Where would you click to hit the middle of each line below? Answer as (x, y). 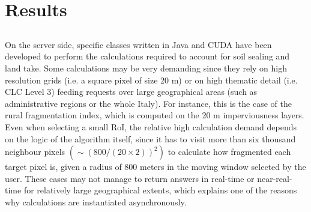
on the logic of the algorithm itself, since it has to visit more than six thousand (150, 138)
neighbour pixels (35, 152)
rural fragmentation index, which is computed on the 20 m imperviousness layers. (155, 115)
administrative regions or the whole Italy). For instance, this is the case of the (148, 103)
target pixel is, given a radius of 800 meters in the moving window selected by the (155, 167)
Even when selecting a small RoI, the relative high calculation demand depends (151, 126)
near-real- (275, 178)
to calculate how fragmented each (229, 152)
